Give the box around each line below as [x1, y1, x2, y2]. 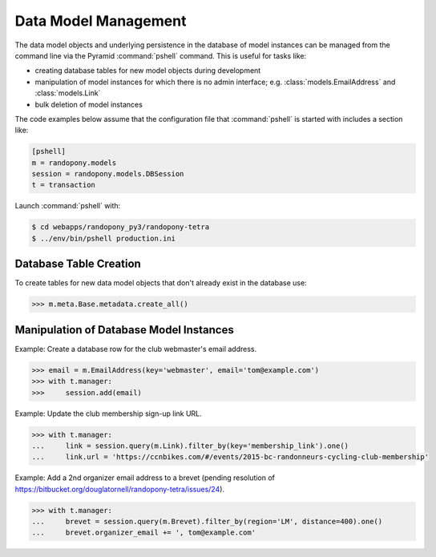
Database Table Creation [14, 257, 142, 271]
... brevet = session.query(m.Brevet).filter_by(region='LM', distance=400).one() [31, 517, 383, 527]
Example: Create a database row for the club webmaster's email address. [14, 344, 257, 353]
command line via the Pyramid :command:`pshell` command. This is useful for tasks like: [14, 50, 307, 60]
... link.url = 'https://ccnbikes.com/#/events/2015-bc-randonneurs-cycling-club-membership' [31, 453, 429, 462]
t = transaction [31, 180, 96, 190]
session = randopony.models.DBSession [31, 169, 184, 179]
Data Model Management [14, 12, 187, 30]
